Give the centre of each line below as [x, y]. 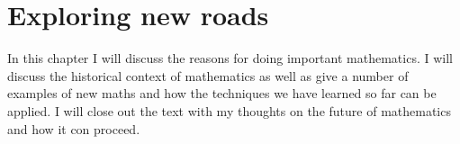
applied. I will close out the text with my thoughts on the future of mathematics [229, 110]
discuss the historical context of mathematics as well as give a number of [208, 75]
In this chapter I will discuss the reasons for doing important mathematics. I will [230, 58]
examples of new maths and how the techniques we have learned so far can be [222, 93]
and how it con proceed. [74, 128]
